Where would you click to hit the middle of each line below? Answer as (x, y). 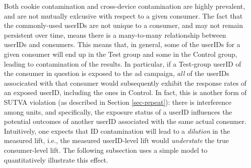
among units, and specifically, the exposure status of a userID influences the (118, 111)
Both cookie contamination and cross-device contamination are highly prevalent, (125, 6)
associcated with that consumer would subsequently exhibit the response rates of (125, 83)
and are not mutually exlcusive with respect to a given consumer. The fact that (123, 15)
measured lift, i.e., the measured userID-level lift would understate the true (116, 140)
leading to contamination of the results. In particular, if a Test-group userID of (123, 63)
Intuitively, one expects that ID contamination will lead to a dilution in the (117, 131)
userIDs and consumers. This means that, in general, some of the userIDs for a (122, 44)
